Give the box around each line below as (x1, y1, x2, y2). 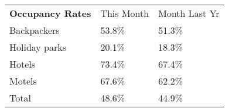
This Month (100, 6, 149, 20)
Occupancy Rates (9, 6, 91, 20)
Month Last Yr (158, 6, 220, 20)
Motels (9, 74, 37, 87)
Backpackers (9, 23, 60, 37)
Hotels (9, 57, 36, 71)
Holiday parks (9, 40, 67, 54)
